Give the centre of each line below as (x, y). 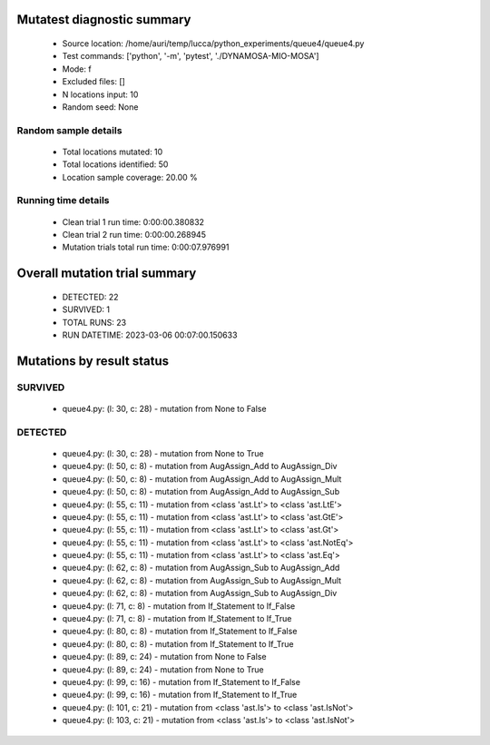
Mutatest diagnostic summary (104, 20)
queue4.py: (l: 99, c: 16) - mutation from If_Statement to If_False (181, 681)
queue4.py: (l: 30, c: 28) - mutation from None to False (164, 408)
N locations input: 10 (100, 94)
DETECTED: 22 (90, 297)
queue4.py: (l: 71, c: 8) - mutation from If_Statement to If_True (177, 619)
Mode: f (77, 69)
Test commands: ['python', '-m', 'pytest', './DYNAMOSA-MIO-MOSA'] (191, 56)
